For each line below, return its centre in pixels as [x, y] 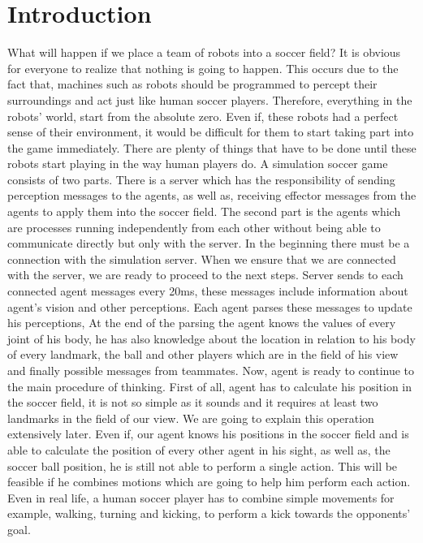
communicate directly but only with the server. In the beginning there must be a [209, 243]
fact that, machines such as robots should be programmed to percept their [192, 84]
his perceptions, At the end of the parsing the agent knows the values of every [202, 323]
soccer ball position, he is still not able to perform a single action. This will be [203, 465]
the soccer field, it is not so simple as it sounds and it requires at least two [193, 402]
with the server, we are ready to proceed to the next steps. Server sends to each [205, 275]
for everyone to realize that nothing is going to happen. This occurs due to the [203, 68]
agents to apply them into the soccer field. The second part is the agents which [204, 211]
